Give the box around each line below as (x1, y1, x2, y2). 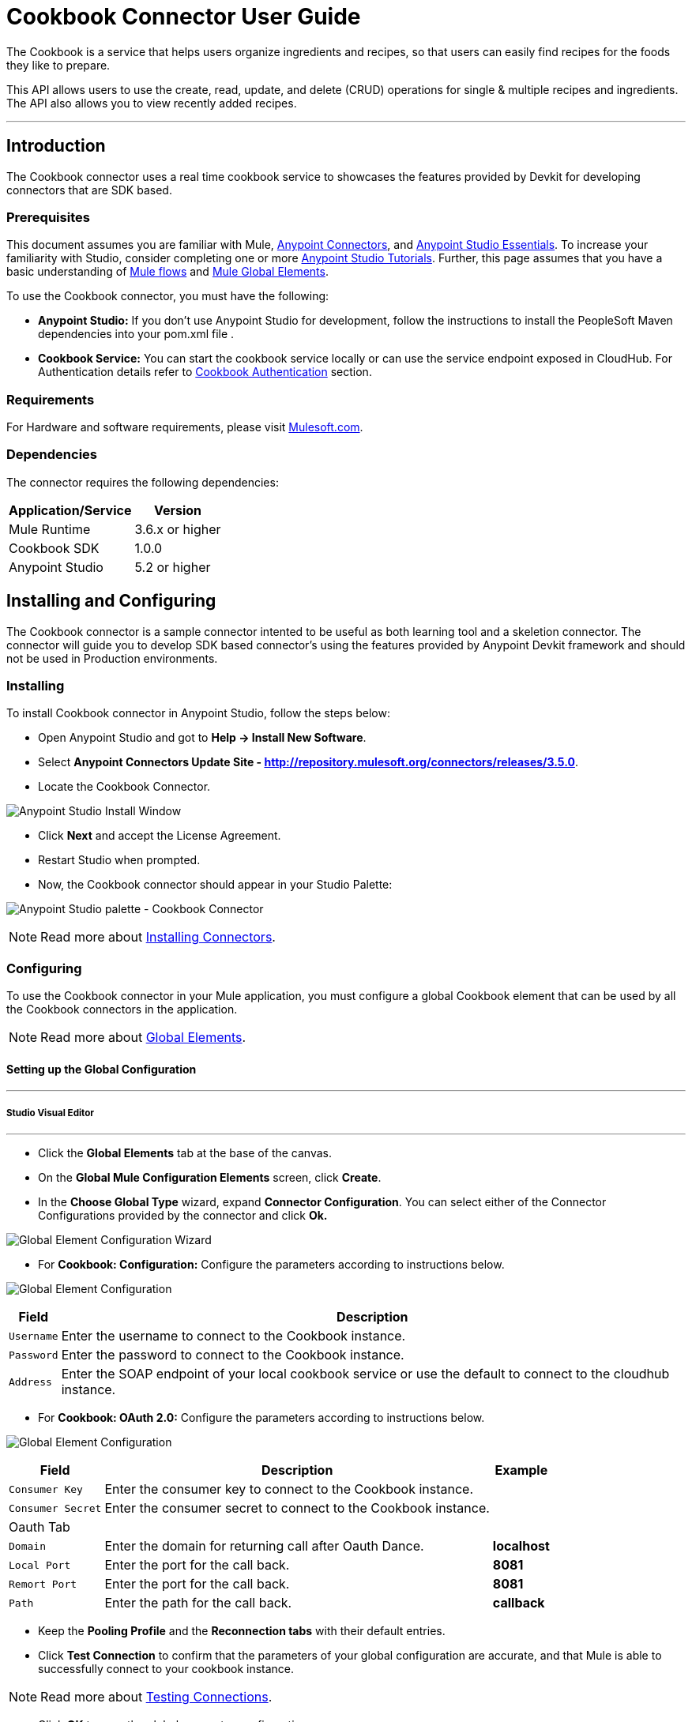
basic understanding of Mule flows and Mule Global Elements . (6, 265, 329, 279)
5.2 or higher (134, 558, 211, 575)
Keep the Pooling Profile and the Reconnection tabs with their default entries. (38, 1624, 446, 1638)
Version (153, 502, 202, 518)
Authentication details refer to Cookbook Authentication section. (38, 365, 372, 379)
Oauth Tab (9, 1519, 70, 1536)
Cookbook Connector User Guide (6, 3, 361, 30)
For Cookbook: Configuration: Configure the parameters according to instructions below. (38, 1258, 505, 1272)
